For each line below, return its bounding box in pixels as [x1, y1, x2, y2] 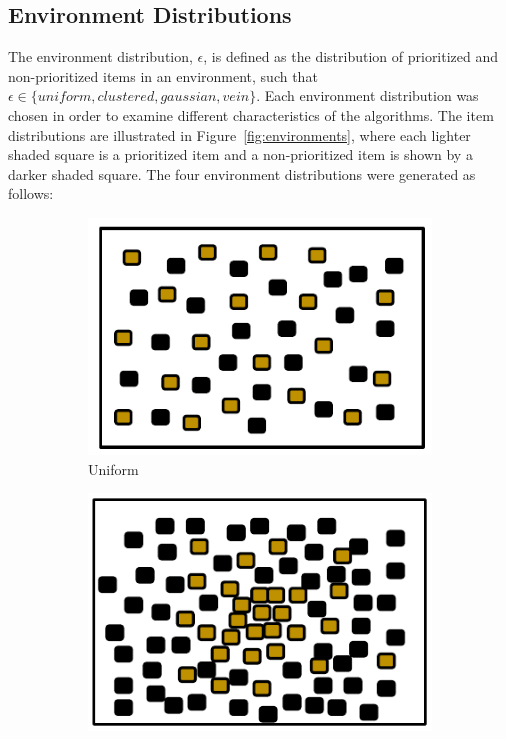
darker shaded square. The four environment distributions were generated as [8, 163, 476, 184]
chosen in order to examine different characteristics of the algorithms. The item [8, 104, 494, 125]
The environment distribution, [8, 46, 193, 67]
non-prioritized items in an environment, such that [8, 65, 318, 86]
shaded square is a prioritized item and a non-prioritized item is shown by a [8, 144, 473, 165]
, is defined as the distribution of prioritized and [203, 46, 499, 67]
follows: [8, 183, 54, 204]
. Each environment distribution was [256, 85, 479, 106]
